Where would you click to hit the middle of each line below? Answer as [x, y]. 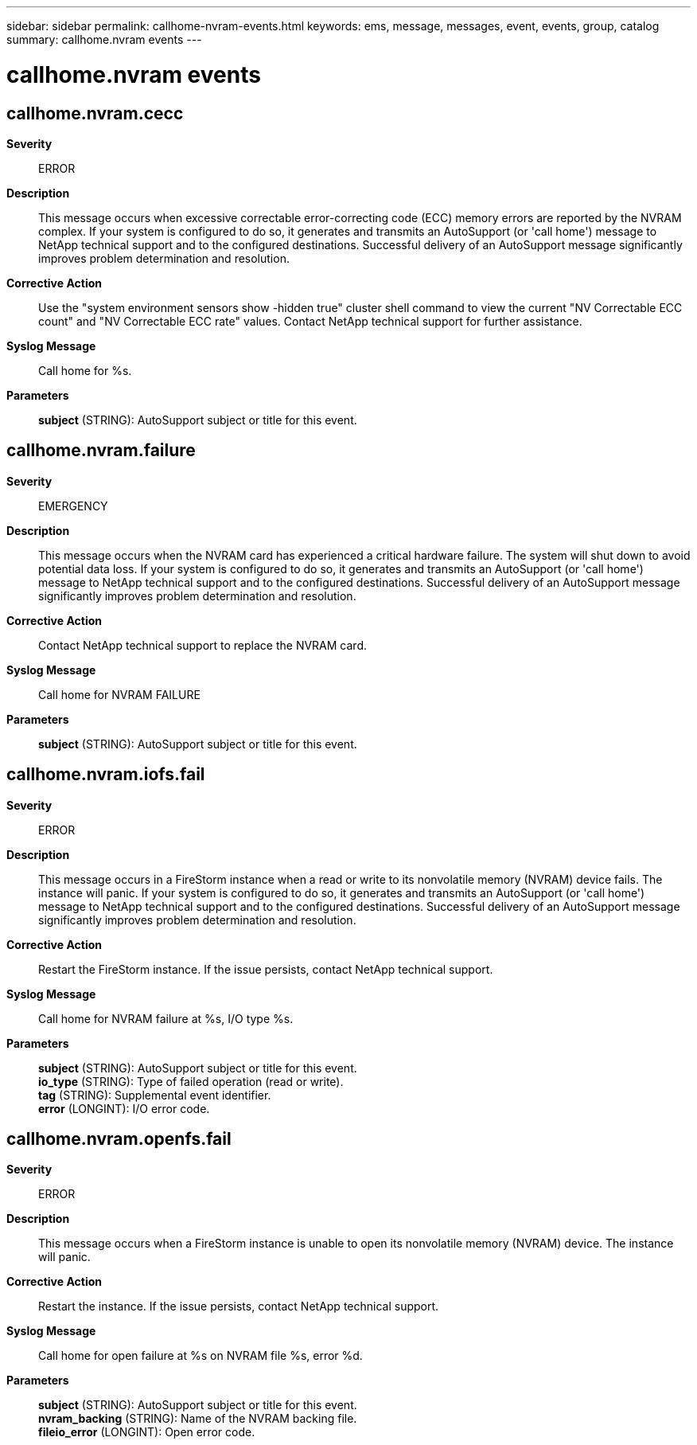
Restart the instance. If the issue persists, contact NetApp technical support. [239, 1306]
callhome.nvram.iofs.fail [106, 775]
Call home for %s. [85, 370]
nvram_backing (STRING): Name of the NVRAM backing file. [198, 1419]
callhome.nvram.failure [101, 451]
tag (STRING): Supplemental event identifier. [155, 1095]
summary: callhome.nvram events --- [104, 39]
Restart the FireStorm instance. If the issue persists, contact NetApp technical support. [266, 969]
